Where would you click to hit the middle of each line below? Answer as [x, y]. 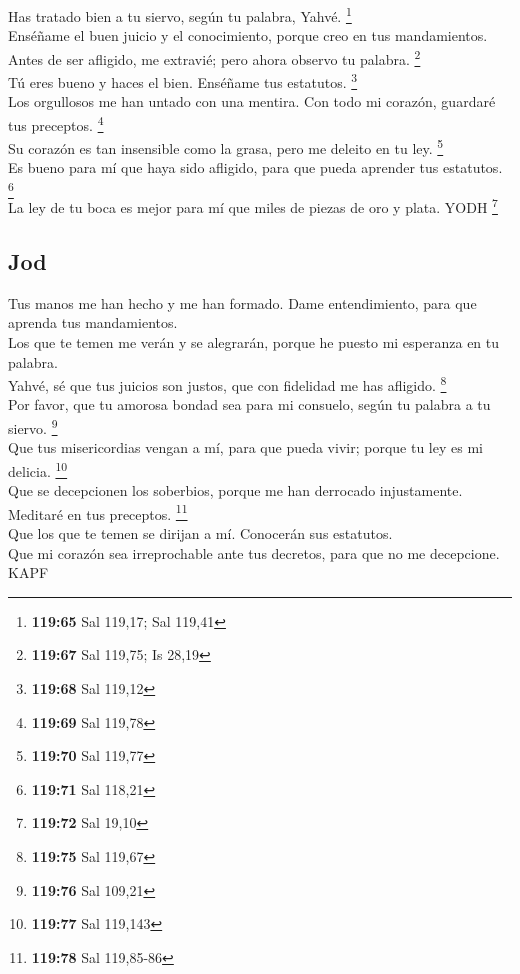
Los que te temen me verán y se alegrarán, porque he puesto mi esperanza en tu [254, 342]
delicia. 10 [38, 469]
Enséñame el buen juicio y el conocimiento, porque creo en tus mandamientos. [248, 35]
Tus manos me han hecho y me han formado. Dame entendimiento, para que [242, 302]
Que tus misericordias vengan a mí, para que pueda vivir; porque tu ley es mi [245, 447]
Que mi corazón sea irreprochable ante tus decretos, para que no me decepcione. [254, 552]
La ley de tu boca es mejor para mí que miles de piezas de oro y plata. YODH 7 [253, 206]
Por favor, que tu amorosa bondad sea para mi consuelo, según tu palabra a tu [249, 404]
